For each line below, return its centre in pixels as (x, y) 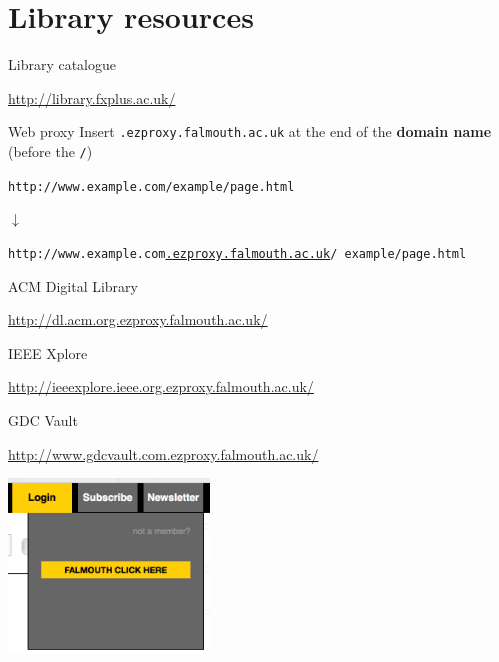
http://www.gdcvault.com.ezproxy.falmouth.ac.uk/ (163, 453)
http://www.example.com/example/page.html (151, 186)
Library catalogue (62, 64)
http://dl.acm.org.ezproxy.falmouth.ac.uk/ (138, 319)
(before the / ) (50, 150)
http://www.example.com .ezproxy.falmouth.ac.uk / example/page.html (237, 253)
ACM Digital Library (73, 285)
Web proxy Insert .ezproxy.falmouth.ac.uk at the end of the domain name (250, 131)
